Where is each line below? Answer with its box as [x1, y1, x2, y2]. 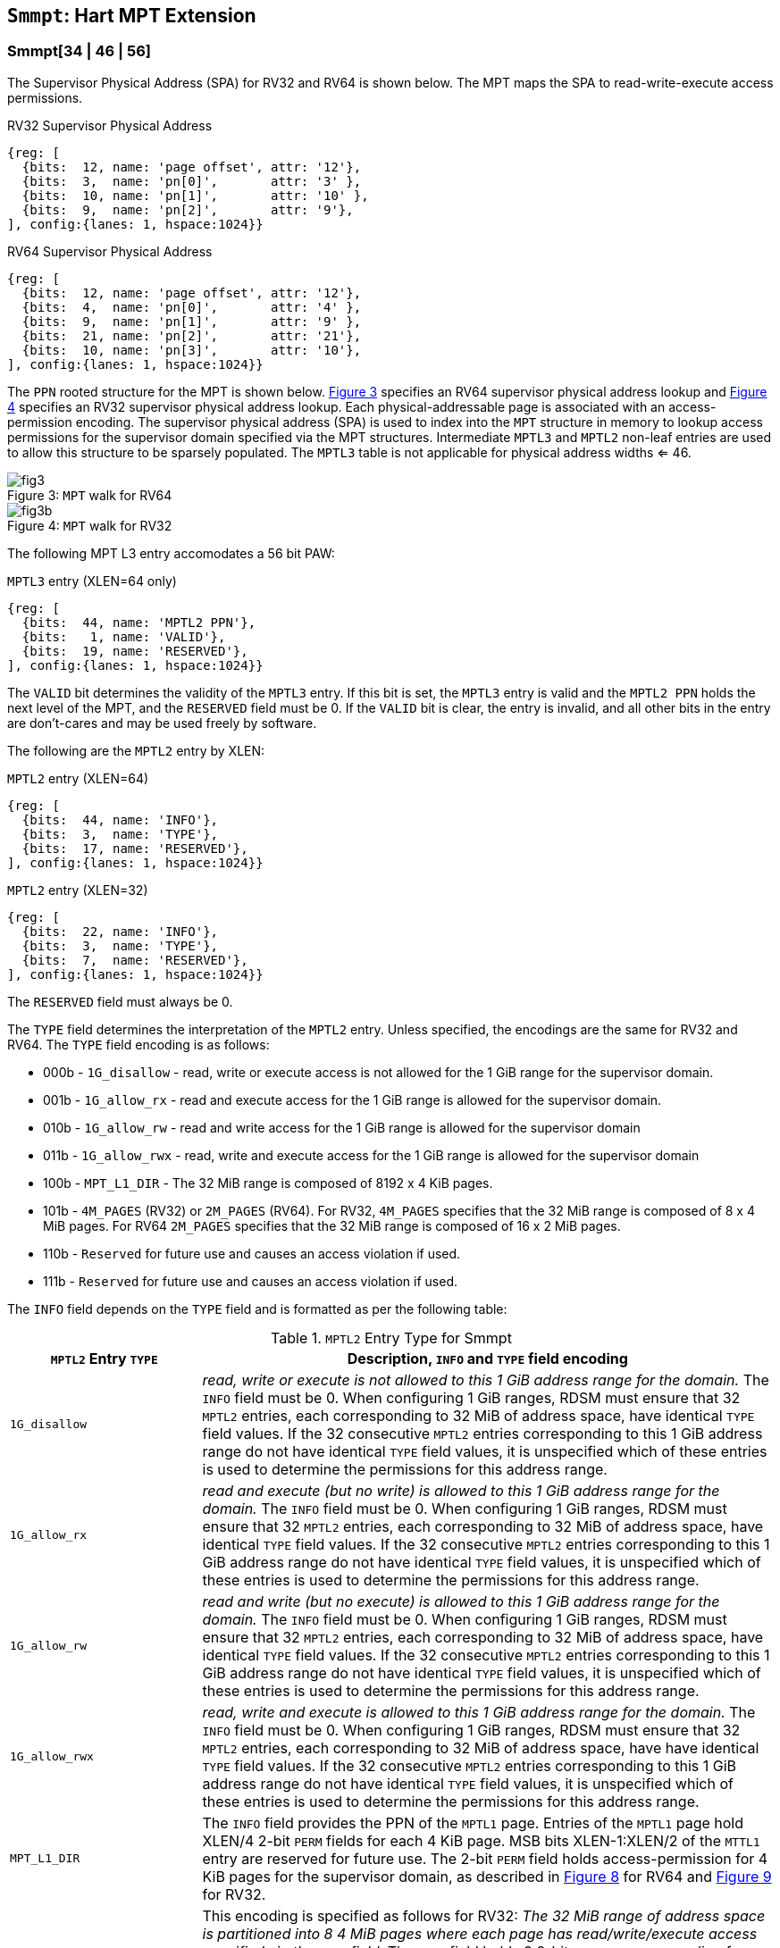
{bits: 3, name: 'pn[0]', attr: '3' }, [21, 173, 362, 188]
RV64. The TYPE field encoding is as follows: [7, 1036, 270, 1052]
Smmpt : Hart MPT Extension [7, 4, 256, 27]
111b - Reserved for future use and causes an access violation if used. [43, 1273, 457, 1289]
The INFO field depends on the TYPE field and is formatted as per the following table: [7, 1300, 507, 1317]
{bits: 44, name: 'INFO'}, [21, 812, 219, 827]
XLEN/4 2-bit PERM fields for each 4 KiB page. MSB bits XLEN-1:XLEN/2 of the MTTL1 [202, 1831, 760, 1850]
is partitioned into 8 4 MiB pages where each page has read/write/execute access [202, 1924, 758, 1943]
